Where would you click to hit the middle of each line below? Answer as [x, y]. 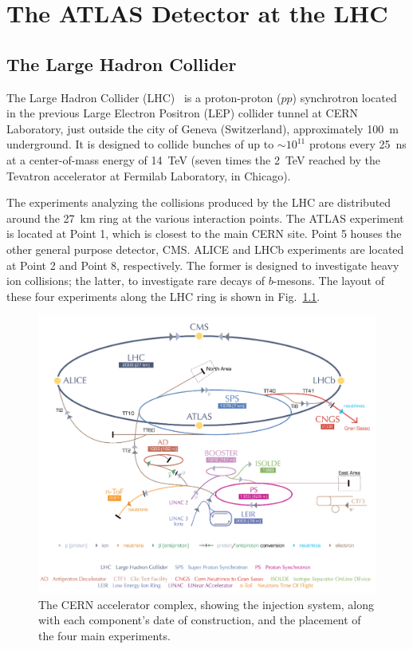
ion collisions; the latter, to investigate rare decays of [136, 281]
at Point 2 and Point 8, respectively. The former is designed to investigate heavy [203, 265]
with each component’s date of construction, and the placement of [200, 620]
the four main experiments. [104, 635]
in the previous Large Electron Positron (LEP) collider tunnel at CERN [182, 113]
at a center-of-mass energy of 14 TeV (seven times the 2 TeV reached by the [193, 159]
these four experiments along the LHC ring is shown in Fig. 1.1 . [163, 296]
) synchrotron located [344, 97]
